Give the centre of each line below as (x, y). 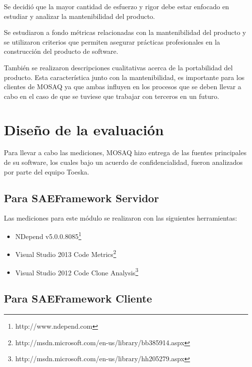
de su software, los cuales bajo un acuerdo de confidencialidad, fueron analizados (123, 162)
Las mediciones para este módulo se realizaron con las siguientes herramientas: (121, 218)
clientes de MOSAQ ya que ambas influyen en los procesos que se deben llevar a (123, 87)
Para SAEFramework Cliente (78, 298)
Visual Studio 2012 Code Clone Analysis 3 (77, 271)
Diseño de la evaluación (84, 129)
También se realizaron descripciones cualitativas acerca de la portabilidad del (118, 67)
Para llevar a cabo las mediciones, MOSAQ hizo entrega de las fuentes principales (125, 152)
